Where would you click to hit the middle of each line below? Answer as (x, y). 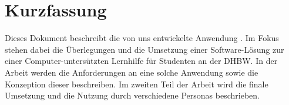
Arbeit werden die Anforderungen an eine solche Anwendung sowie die (132, 72)
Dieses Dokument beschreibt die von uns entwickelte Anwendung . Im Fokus (142, 38)
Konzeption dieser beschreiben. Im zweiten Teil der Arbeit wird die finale (137, 84)
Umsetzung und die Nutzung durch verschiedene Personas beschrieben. (132, 95)
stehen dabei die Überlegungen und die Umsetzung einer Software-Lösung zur (144, 49)
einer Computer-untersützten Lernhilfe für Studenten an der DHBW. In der (141, 61)
